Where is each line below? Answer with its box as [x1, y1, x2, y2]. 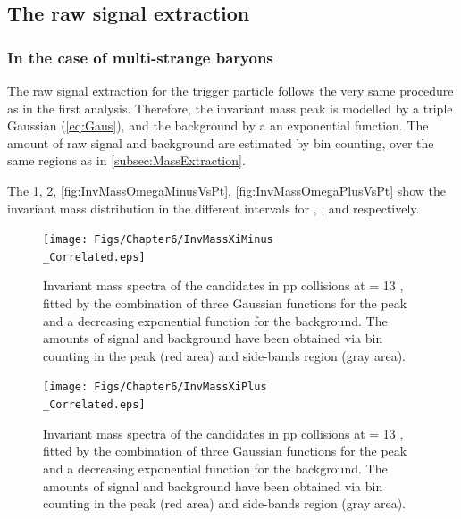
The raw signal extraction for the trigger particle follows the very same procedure [7, 81, 454, 99]
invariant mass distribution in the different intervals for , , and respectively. [7, 198, 420, 217]
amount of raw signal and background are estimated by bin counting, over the [7, 133, 434, 152]
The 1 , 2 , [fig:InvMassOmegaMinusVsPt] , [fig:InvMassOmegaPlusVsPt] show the [7, 180, 446, 199]
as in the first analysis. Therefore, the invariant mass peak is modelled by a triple [7, 98, 453, 117]
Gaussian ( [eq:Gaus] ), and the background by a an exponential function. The [7, 116, 429, 135]
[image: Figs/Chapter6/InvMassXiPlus [43, 381, 267, 394]
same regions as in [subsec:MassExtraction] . [7, 151, 246, 170]
